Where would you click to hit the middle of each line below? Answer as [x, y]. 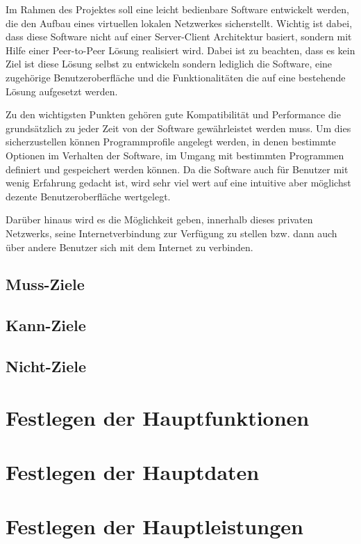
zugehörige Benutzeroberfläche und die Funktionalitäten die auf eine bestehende [176, 77]
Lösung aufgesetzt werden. [62, 91]
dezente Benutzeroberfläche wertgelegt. [88, 196]
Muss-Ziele [45, 284]
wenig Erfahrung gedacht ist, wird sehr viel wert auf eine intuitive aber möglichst [178, 183]
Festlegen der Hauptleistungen [154, 526]
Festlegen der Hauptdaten [133, 472]
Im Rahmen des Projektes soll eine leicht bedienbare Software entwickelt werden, [177, 9]
